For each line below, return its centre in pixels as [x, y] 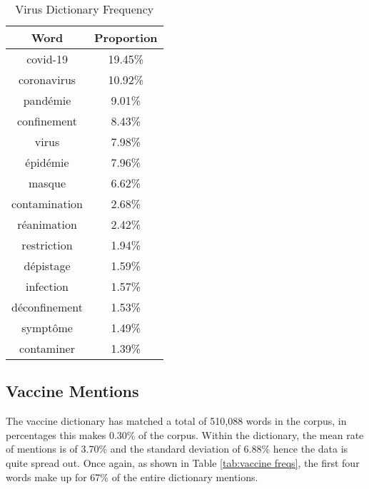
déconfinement [47, 307]
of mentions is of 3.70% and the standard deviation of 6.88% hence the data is [177, 449]
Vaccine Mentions [72, 391]
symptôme [47, 328]
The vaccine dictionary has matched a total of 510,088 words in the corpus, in [176, 421]
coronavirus [47, 79]
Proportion [126, 37]
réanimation [47, 224]
